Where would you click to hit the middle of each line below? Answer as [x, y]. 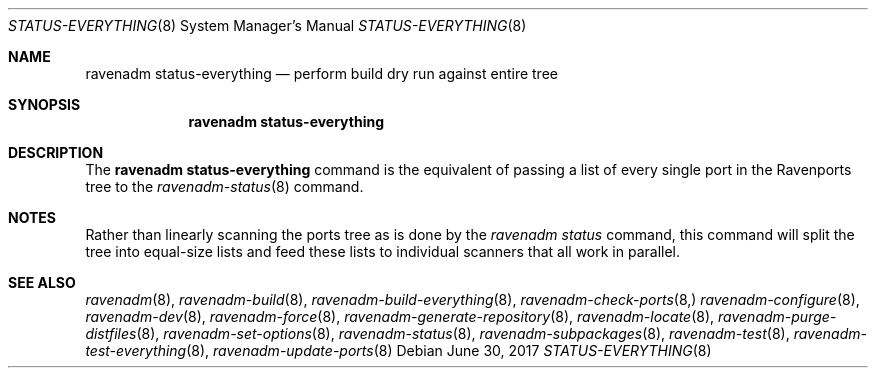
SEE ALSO [42, 282]
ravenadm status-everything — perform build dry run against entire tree [321, 73]
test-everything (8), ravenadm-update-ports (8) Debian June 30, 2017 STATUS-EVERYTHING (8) [398, 350]
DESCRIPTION [56, 152]
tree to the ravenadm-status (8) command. [224, 186]
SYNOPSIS [44, 104]
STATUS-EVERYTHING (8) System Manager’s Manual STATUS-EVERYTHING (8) [267, 25]
